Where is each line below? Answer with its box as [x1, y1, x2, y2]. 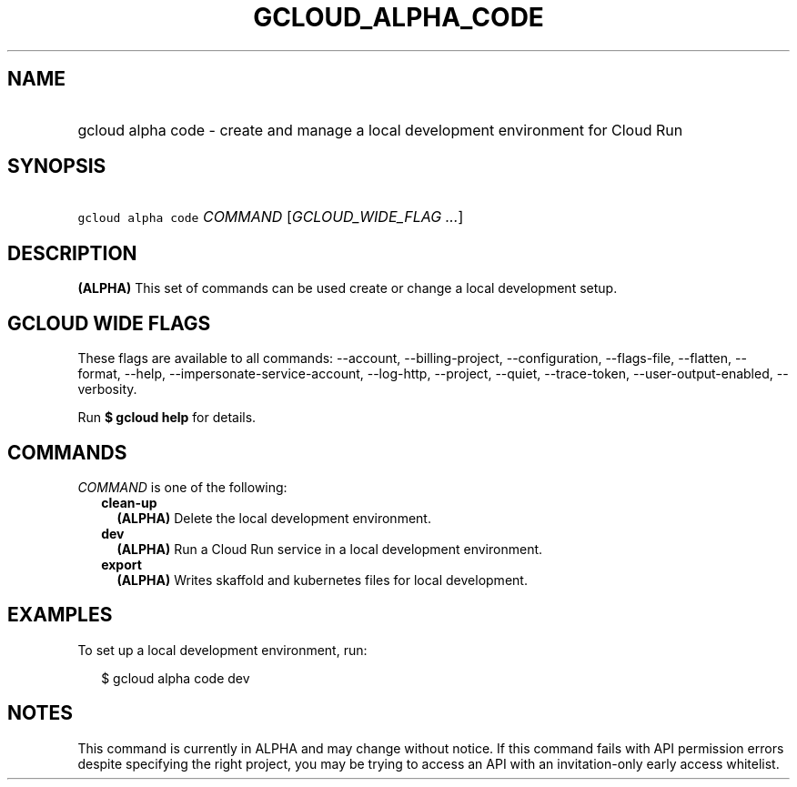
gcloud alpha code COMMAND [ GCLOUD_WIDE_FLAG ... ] [77, 207, 464, 227]
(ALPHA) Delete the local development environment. [116, 510, 431, 526]
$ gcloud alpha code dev [101, 670, 250, 686]
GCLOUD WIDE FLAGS [7, 311, 211, 335]
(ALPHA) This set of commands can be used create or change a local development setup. [77, 280, 618, 297]
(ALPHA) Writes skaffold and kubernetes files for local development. [116, 571, 528, 588]
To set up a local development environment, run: [77, 641, 368, 658]
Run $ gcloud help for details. [77, 409, 257, 426]
